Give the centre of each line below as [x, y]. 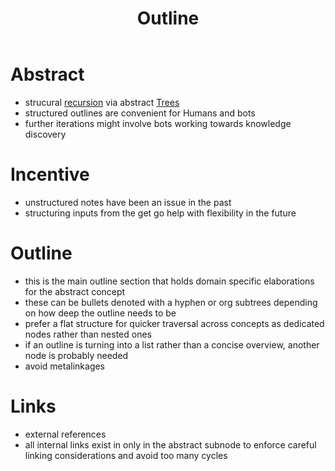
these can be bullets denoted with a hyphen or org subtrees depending [171, 302]
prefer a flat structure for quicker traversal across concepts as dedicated [174, 323]
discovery [45, 134]
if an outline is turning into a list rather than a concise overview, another [172, 344]
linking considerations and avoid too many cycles [126, 455]
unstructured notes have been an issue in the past [128, 202]
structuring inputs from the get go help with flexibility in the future [160, 213]
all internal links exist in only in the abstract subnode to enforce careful [170, 444]
